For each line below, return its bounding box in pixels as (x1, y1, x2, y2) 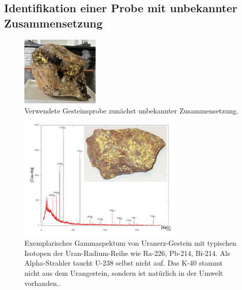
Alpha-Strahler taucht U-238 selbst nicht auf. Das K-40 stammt (24, 257, 223, 268)
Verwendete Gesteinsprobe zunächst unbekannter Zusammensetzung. (24, 105, 238, 115)
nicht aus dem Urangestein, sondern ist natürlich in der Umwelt (24, 268, 223, 278)
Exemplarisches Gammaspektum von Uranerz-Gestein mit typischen (24, 238, 236, 248)
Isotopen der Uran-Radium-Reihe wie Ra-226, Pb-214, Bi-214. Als (24, 247, 230, 258)
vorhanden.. (24, 277, 61, 288)
